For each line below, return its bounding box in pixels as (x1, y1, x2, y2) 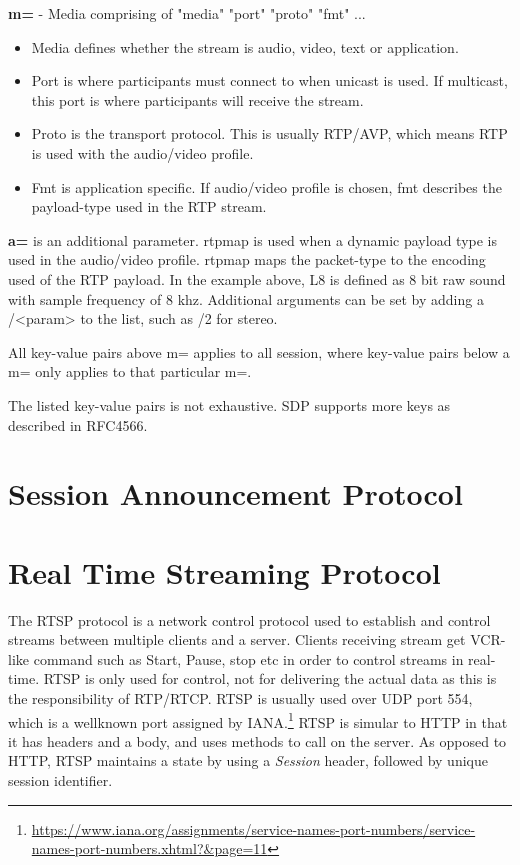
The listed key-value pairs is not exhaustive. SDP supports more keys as (8, 394, 451, 415)
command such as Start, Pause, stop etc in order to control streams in (33, 648, 464, 669)
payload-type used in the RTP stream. (31, 196, 267, 217)
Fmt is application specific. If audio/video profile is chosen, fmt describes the (31, 176, 502, 197)
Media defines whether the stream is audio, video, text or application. (31, 36, 459, 57)
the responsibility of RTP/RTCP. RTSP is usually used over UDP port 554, (8, 687, 473, 708)
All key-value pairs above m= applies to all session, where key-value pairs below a (8, 341, 510, 362)
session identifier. (8, 770, 113, 790)
